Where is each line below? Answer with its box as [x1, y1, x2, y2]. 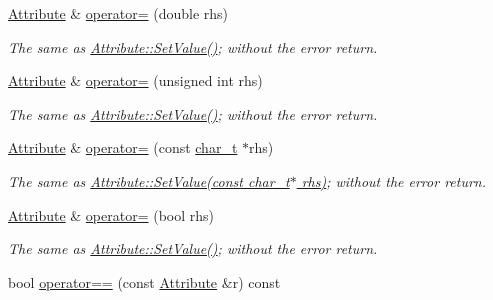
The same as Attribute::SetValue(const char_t [8, 170, 290, 191]
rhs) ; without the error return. [301, 170, 487, 191]
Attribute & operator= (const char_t [8, 137, 238, 158]
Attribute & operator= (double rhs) [8, 3, 229, 23]
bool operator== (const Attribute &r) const [8, 271, 281, 292]
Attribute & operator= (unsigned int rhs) [8, 70, 263, 91]
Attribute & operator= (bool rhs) [8, 204, 215, 225]
